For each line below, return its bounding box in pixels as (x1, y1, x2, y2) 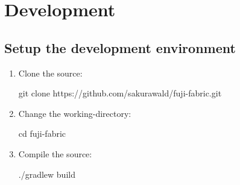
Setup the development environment (4, 38, 236, 57)
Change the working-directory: (18, 107, 131, 119)
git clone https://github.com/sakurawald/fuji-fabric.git (18, 87, 222, 99)
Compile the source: (18, 147, 92, 160)
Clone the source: (18, 66, 83, 79)
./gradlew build (18, 168, 75, 180)
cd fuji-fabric (18, 127, 66, 140)
